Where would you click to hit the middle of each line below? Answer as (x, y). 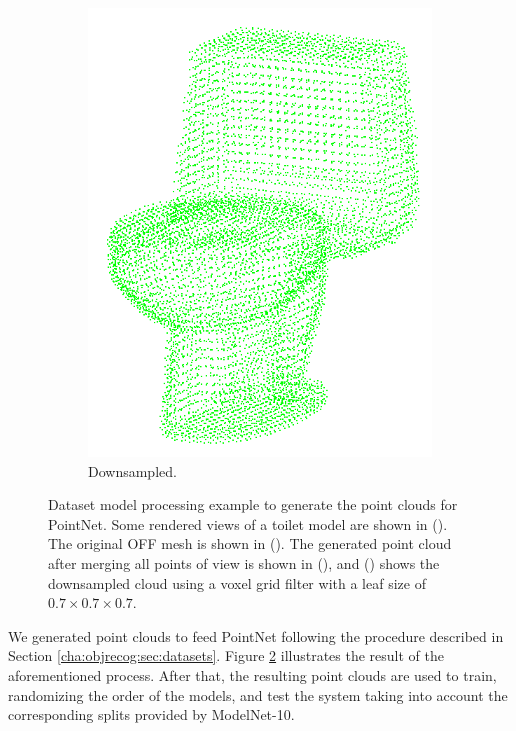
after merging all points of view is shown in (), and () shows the (244, 563)
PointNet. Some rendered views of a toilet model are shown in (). (248, 523)
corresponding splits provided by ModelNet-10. (151, 714)
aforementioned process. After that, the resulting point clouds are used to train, (252, 675)
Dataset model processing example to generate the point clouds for (253, 504)
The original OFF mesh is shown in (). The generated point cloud (250, 543)
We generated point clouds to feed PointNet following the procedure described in (256, 635)
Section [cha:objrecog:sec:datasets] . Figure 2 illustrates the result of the (226, 655)
